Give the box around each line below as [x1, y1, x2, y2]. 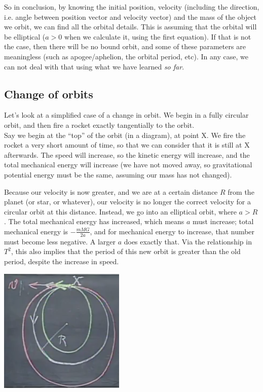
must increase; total [193, 216, 254, 227]
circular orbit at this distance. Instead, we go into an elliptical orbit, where [4, 206, 237, 217]
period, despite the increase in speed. [4, 256, 119, 266]
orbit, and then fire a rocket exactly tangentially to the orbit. [4, 119, 195, 130]
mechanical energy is [4, 226, 68, 236]
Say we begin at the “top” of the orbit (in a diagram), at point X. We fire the [4, 129, 246, 140]
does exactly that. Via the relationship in [124, 236, 252, 246]
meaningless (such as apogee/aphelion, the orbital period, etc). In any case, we [4, 51, 248, 61]
